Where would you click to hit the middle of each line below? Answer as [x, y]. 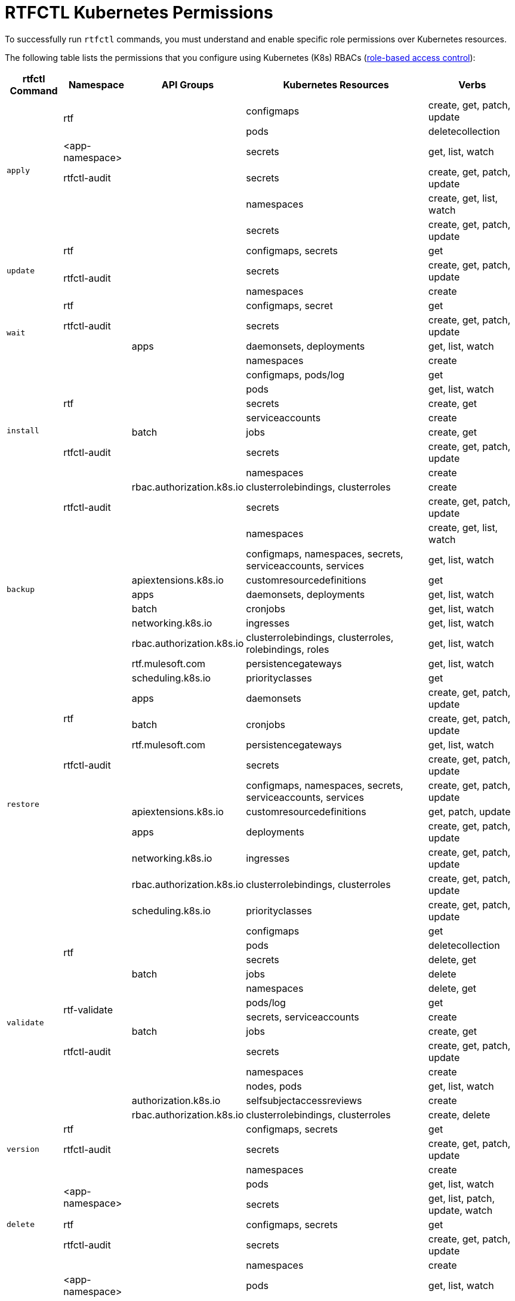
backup [21, 590]
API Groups [188, 84]
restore [23, 804]
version [23, 1149]
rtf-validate [88, 1009]
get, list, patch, [462, 1198]
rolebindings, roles [288, 649]
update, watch [460, 1210]
